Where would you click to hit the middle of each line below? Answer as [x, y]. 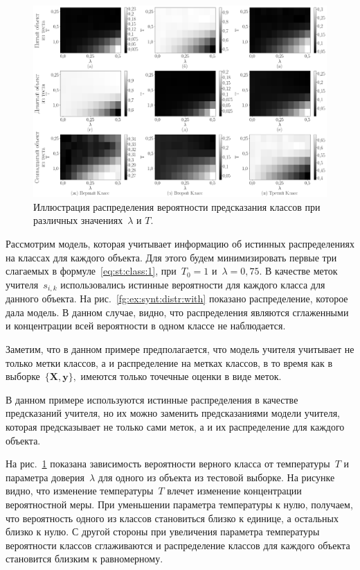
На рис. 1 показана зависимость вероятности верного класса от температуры [168, 464]
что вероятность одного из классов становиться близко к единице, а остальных [172, 518]
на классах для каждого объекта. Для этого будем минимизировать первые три [171, 257]
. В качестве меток [298, 271]
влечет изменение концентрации [234, 491]
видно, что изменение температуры [80, 491]
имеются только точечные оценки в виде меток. [181, 376]
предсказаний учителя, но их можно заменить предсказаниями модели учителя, [173, 413]
